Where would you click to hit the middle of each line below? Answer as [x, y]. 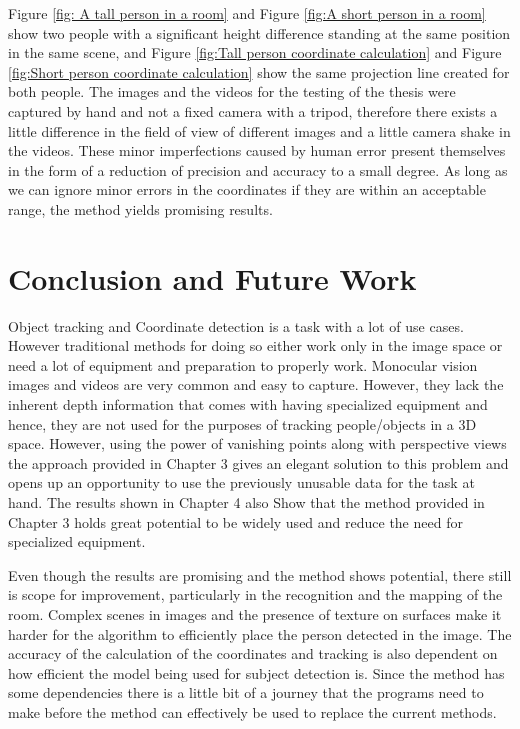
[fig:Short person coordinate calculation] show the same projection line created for [259, 71]
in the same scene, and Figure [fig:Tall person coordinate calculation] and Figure [255, 52]
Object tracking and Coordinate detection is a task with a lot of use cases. [236, 325]
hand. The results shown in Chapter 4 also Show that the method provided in [246, 502]
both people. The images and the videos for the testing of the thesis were [232, 91]
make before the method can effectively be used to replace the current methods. [252, 711]
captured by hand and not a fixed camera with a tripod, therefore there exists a [253, 110]
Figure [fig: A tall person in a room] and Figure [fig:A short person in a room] [247, 13]
